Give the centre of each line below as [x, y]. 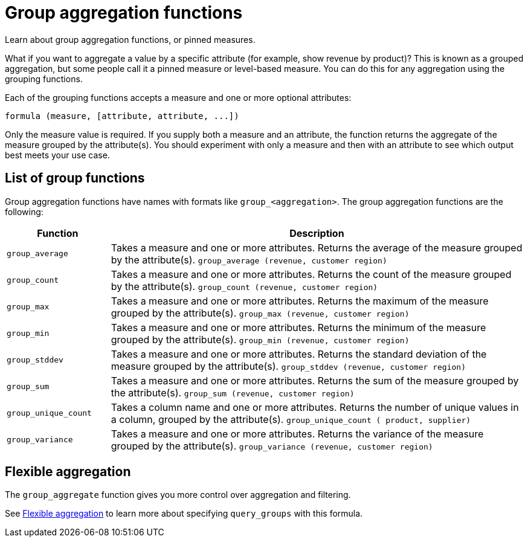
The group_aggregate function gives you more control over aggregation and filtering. [178, 495]
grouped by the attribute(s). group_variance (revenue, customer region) [272, 446]
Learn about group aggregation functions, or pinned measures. [130, 39]
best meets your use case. [57, 155]
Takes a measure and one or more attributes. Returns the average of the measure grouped [317, 247]
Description [317, 233]
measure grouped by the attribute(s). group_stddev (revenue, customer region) [288, 366]
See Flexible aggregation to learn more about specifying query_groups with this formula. [184, 514]
